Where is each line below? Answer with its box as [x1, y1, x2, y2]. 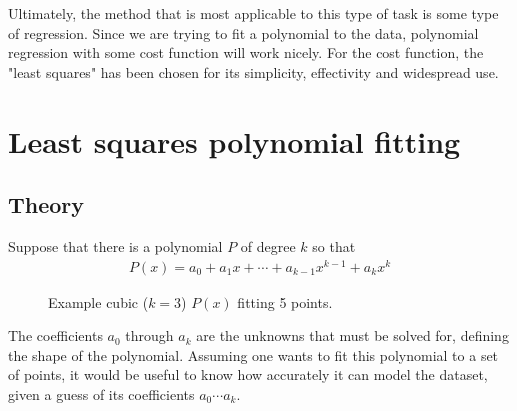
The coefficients [8, 325, 103, 346]
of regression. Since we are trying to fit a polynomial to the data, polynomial [8, 22, 479, 43]
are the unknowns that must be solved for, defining [196, 325, 509, 346]
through [125, 325, 174, 346]
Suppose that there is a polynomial [8, 235, 223, 256]
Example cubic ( [48, 291, 149, 312]
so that [312, 235, 356, 256]
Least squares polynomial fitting [8, 120, 461, 161]
